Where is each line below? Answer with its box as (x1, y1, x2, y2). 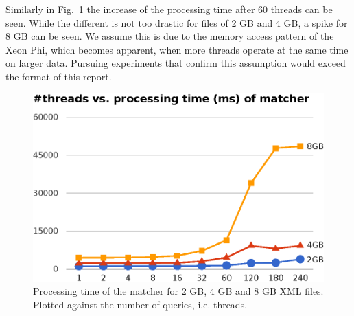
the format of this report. (5, 69, 112, 83)
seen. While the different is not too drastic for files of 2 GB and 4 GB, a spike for (5, 15, 348, 30)
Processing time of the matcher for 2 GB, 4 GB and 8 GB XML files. (33, 284, 324, 298)
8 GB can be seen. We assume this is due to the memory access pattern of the (5, 29, 334, 43)
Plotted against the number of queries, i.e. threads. (33, 297, 248, 311)
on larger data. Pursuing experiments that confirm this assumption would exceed (5, 56, 346, 70)
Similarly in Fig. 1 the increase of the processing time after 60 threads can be (5, 2, 333, 16)
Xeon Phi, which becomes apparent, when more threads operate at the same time (5, 42, 349, 56)
